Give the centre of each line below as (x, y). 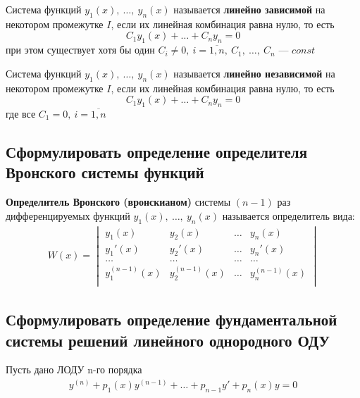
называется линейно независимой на (254, 73)
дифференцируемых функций (68, 215)
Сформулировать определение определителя (156, 151)
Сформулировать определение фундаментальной (172, 319)
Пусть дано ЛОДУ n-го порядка (74, 369)
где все (21, 113)
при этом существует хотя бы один (80, 50)
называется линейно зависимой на (249, 9)
